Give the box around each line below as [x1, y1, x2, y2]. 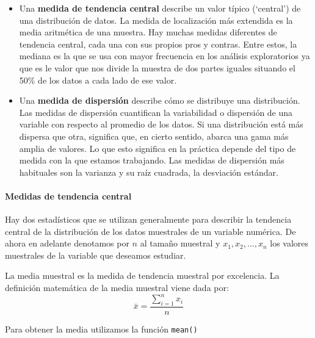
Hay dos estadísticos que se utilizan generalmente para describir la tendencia [5, 213, 292, 226]
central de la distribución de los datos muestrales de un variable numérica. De [5, 225, 296, 237]
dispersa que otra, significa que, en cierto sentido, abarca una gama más [19, 129, 289, 142]
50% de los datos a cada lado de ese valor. [19, 73, 177, 86]
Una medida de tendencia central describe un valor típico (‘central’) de [19, 2, 301, 14]
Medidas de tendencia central [5, 189, 132, 202]
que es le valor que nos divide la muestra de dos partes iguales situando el [19, 61, 295, 74]
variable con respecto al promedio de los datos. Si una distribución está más [19, 118, 303, 131]
